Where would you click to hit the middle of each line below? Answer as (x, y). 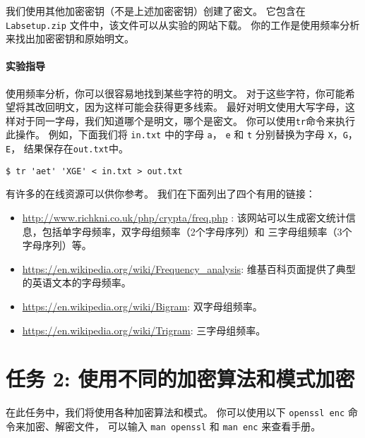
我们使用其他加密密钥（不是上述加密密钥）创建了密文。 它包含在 (156, 11)
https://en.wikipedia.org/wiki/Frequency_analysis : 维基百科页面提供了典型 (189, 268)
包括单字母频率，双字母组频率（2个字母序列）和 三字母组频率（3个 (197, 231)
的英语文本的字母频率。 (77, 282)
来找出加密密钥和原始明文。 (70, 38)
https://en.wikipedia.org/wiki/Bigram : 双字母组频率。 (142, 306)
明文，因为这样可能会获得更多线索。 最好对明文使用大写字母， (200, 107)
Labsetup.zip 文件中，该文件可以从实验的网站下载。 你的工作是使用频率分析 (183, 24)
